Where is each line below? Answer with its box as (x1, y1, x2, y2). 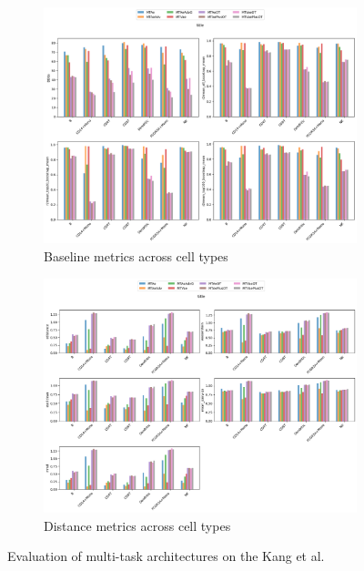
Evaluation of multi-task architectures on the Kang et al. (7, 546, 325, 566)
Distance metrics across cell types (44, 515, 231, 535)
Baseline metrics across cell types (44, 246, 228, 265)
